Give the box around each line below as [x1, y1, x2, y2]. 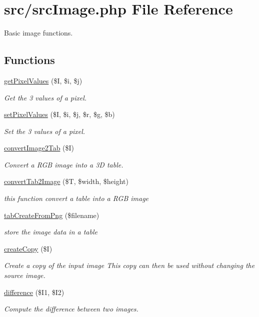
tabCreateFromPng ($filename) [4, 209, 99, 220]
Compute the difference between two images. [4, 303, 138, 314]
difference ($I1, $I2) [4, 286, 64, 297]
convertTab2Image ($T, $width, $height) [4, 176, 128, 186]
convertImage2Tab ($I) [4, 142, 74, 153]
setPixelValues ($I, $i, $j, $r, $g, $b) [4, 109, 115, 119]
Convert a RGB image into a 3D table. [4, 159, 123, 169]
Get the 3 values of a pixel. [4, 92, 87, 102]
